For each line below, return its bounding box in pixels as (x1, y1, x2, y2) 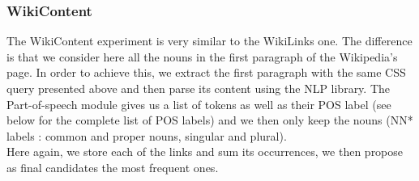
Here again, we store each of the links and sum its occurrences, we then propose (6, 143, 404, 160)
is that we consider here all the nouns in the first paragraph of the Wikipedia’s (6, 48, 398, 65)
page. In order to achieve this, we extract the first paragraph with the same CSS (6, 64, 406, 81)
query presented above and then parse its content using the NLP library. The (6, 80, 391, 96)
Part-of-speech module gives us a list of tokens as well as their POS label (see (6, 95, 391, 112)
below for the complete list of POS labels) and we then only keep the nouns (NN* (6, 112, 413, 128)
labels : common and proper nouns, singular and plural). (6, 127, 287, 144)
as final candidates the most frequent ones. (6, 158, 219, 175)
